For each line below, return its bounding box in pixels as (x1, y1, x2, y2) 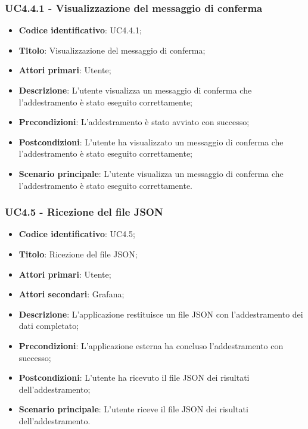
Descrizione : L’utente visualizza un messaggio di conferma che (18, 84, 252, 96)
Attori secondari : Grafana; (18, 288, 125, 300)
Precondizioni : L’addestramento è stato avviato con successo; (18, 116, 250, 128)
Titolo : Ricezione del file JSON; (18, 247, 138, 260)
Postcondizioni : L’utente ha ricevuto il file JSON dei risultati (18, 371, 250, 384)
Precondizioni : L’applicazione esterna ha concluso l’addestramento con (18, 339, 284, 352)
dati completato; (18, 319, 79, 332)
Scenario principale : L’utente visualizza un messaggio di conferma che (18, 167, 284, 179)
